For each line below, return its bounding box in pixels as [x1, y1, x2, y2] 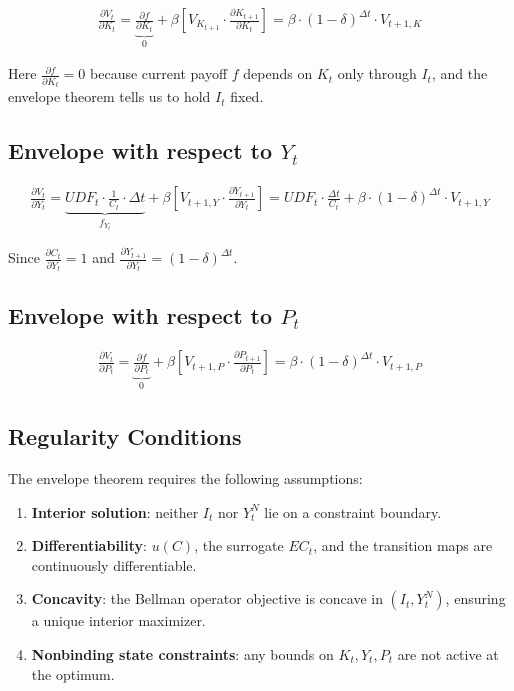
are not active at [397, 643, 499, 664]
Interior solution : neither [31, 501, 199, 522]
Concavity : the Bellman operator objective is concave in [31, 588, 383, 609]
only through [337, 63, 417, 84]
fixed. [230, 86, 264, 107]
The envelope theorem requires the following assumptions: [8, 467, 363, 488]
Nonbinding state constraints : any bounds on [31, 643, 334, 664]
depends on [243, 63, 313, 84]
